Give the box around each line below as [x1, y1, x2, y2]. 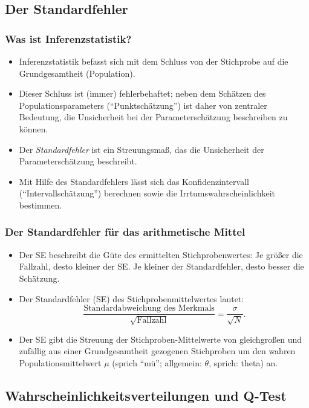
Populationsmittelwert [19, 356, 102, 369]
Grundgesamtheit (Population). [19, 66, 135, 79]
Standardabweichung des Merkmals [83, 304, 215, 313]
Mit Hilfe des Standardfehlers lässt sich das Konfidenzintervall [19, 175, 249, 187]
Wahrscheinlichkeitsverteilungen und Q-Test [5, 386, 287, 404]
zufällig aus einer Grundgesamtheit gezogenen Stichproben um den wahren [19, 345, 296, 357]
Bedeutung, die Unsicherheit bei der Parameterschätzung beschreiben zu [19, 111, 288, 123]
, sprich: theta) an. [209, 356, 278, 369]
